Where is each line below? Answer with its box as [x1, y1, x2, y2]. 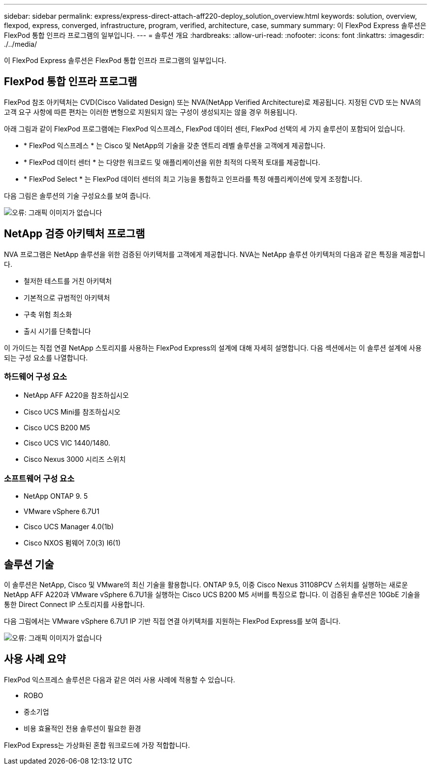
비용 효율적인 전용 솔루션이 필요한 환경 [24, 724, 141, 733]
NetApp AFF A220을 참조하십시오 [24, 391, 129, 400]
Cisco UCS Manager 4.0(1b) [24, 522, 114, 531]
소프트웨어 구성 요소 [4, 473, 75, 483]
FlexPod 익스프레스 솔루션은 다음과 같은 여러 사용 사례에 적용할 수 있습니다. [4, 675, 235, 684]
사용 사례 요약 [4, 653, 66, 666]
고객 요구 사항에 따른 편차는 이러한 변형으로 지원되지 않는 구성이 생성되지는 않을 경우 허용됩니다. [4, 107, 298, 116]
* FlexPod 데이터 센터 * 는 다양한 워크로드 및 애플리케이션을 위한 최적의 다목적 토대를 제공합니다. [24, 158, 320, 166]
